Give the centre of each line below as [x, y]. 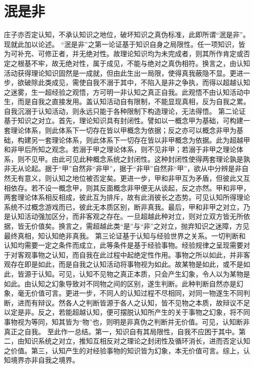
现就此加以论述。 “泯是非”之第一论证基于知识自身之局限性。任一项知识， [121, 44]
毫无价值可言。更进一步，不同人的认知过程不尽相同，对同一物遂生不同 [130, 293]
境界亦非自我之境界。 [45, 360]
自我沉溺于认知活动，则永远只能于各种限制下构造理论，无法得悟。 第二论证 [125, 111]
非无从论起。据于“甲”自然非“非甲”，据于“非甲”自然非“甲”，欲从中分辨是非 [123, 168]
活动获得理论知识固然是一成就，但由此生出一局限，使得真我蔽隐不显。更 [120, 73]
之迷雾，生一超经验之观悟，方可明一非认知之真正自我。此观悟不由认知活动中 [127, 92]
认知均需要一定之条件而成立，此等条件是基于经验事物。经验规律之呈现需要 [124, 245]
